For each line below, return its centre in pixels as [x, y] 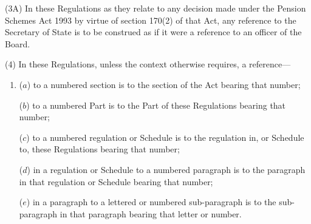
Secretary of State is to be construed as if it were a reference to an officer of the [153, 32]
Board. [18, 43]
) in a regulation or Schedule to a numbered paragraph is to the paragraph [166, 169]
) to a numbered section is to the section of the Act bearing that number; [164, 84]
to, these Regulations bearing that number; [99, 149]
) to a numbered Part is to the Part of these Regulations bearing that [156, 105]
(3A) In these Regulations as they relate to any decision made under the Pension [155, 8]
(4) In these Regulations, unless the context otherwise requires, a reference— [148, 64]
